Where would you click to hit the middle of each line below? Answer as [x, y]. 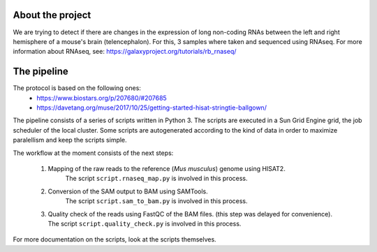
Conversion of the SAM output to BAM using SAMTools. [128, 191]
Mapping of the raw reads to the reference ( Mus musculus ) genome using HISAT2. [167, 168]
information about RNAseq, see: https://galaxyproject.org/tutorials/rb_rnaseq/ [125, 52]
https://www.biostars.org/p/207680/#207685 [102, 98]
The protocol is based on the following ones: [77, 88]
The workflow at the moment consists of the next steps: [93, 153]
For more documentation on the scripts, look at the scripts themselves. [114, 239]
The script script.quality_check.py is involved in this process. [145, 223]
